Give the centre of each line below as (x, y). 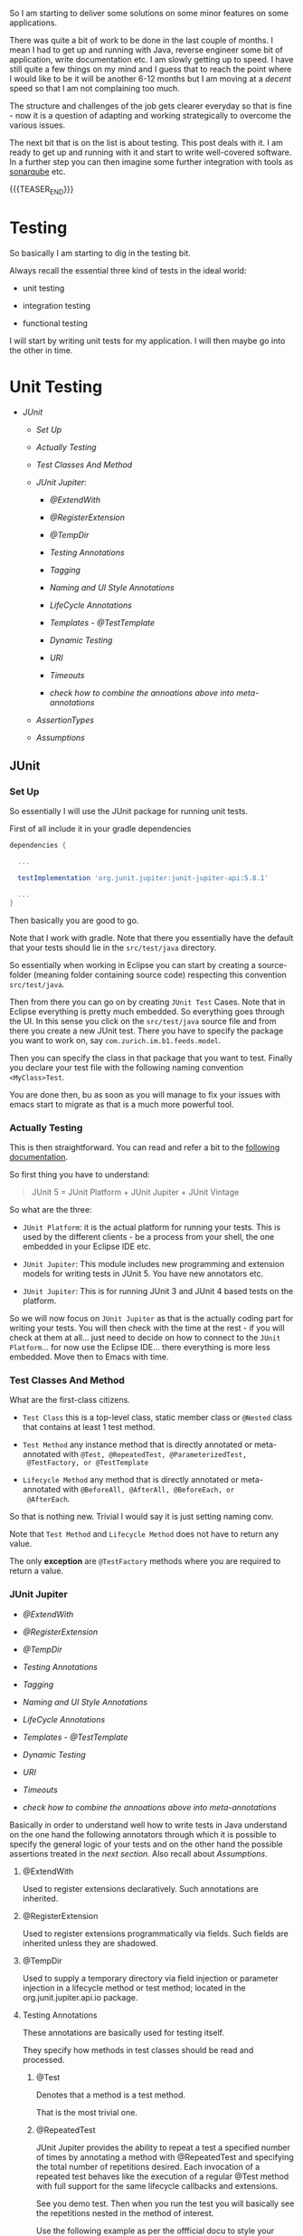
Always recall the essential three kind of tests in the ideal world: (128, 270)
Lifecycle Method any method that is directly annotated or (131, 1480)
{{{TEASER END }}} (42, 190)
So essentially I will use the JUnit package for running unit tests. (129, 811)
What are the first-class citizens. (70, 1400)
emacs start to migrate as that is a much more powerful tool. (122, 1104)
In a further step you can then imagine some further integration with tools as (151, 162)
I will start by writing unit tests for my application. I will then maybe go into (147, 341)
